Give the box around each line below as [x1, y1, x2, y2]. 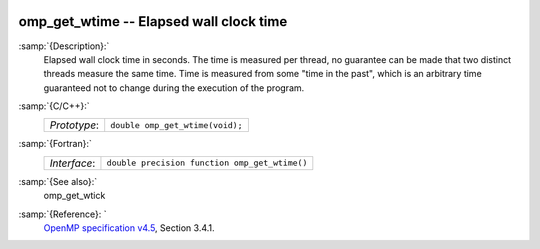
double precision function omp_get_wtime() [106, 158, 308, 169]
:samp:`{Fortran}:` [18, 138, 92, 150]
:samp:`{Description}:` [18, 40, 110, 52]
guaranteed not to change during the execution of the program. [43, 81, 305, 94]
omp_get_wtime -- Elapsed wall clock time [18, 13, 288, 30]
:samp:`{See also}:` [18, 175, 98, 187]
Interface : [49, 156, 96, 170]
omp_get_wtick [43, 190, 106, 202]
